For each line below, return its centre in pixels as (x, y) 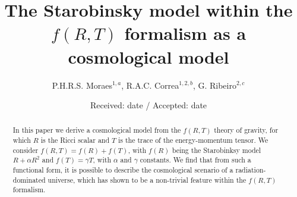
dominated (29, 179)
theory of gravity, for (246, 130)
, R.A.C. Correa (150, 85)
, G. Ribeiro (214, 85)
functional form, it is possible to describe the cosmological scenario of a (123, 170)
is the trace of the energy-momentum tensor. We (193, 140)
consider (26, 150)
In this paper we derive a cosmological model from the (97, 130)
